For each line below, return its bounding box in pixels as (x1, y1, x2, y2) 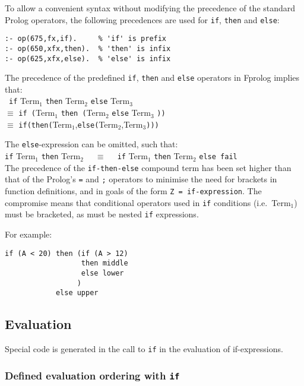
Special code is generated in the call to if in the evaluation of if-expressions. (5, 343, 283, 355)
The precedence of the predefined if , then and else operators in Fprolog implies (5, 71, 300, 84)
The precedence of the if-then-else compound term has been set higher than (5, 161, 292, 173)
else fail (199, 153, 237, 162)
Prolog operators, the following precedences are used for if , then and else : (5, 13, 280, 26)
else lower (81, 268, 124, 277)
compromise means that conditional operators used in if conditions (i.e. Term (5, 196, 291, 208)
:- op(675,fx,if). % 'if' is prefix (5, 34, 167, 43)
